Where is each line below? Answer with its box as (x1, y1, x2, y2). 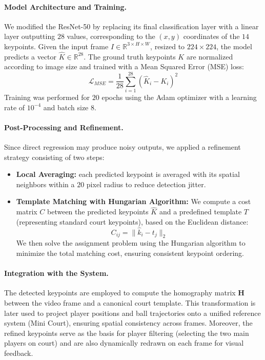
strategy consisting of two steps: (4, 151, 105, 162)
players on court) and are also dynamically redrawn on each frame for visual (4, 337, 244, 348)
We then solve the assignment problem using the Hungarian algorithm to (16, 237, 246, 248)
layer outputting (4, 31, 55, 42)
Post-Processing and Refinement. (4, 122, 124, 132)
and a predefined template (159, 206, 242, 217)
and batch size (43, 102, 89, 112)
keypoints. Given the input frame (4, 41, 109, 51)
